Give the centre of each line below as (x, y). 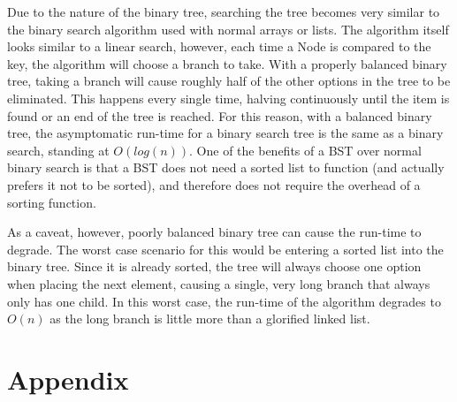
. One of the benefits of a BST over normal (305, 150)
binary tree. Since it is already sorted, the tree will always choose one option (214, 266)
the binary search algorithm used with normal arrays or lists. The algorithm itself (228, 29)
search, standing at (58, 150)
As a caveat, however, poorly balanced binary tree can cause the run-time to (214, 232)
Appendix (68, 379)
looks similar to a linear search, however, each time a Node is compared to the (219, 46)
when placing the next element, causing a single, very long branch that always (219, 283)
